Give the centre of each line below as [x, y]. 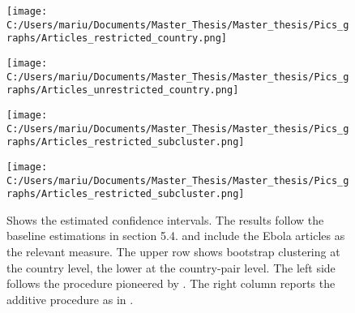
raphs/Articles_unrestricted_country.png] [123, 90]
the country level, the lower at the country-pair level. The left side [171, 267]
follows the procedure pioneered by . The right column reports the [171, 283]
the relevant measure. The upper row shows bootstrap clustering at [173, 252]
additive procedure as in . [70, 299]
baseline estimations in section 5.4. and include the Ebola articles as [176, 236]
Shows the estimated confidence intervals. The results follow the [165, 219]
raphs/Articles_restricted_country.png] [117, 39]
